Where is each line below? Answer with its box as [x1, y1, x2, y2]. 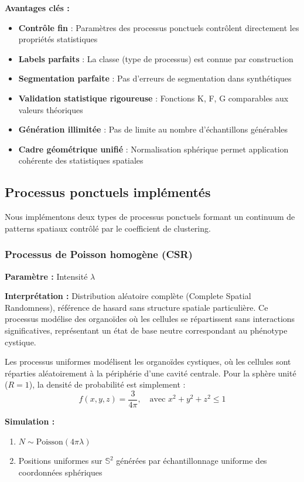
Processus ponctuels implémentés [5, 183, 211, 201]
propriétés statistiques [18, 33, 98, 45]
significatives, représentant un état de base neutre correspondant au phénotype [5, 324, 288, 336]
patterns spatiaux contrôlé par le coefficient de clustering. [5, 222, 211, 234]
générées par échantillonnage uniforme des [116, 454, 267, 467]
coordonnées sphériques [18, 466, 103, 478]
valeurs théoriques [18, 103, 83, 116]
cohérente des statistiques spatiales [18, 154, 144, 167]
